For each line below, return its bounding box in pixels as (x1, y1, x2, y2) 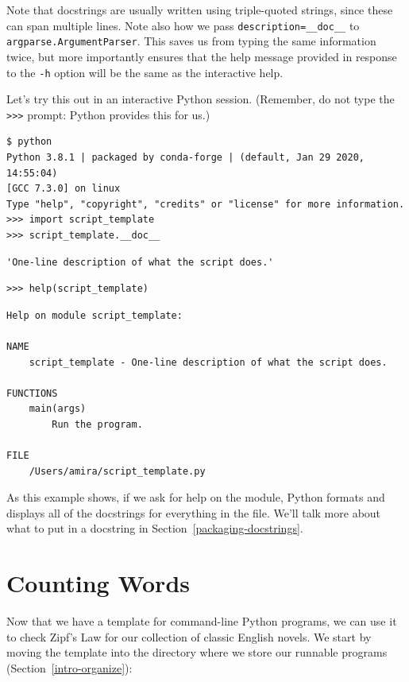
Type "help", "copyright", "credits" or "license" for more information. (6, 198, 405, 210)
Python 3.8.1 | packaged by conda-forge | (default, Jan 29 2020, (6, 152, 365, 163)
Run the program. (52, 418, 143, 430)
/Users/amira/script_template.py (29, 465, 206, 477)
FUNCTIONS (6, 387, 58, 399)
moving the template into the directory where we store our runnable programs (6, 644, 388, 661)
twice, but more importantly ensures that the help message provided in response (6, 48, 397, 64)
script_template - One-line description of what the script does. (29, 356, 388, 368)
